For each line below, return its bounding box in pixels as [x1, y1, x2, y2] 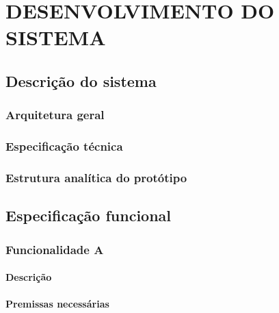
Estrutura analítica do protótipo [5, 168, 187, 186]
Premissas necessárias [5, 297, 109, 311]
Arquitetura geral [5, 106, 105, 123]
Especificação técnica [5, 138, 123, 155]
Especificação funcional [5, 205, 172, 226]
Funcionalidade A [5, 240, 104, 258]
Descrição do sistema [5, 70, 157, 91]
